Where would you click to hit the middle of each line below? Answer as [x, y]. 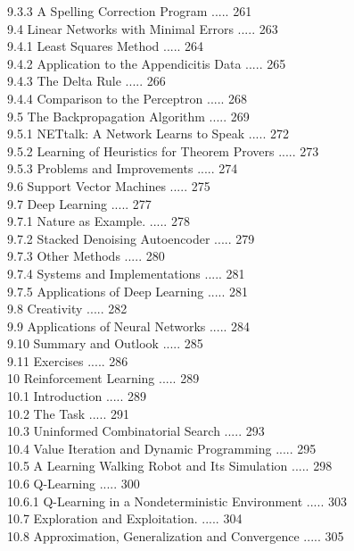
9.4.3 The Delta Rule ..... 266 [86, 81]
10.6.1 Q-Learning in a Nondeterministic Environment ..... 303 [177, 501]
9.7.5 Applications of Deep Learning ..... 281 [128, 291]
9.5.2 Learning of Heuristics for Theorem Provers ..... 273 [163, 150]
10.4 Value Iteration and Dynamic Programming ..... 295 [162, 448]
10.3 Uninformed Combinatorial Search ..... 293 [136, 431]
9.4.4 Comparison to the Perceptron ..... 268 [128, 98]
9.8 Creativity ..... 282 [67, 309]
